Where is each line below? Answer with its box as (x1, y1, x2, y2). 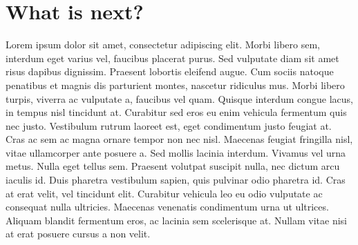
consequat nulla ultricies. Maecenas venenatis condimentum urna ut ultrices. (6, 199, 329, 214)
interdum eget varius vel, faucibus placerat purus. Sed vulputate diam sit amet (6, 50, 339, 65)
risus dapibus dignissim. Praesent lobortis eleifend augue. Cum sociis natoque (6, 64, 334, 79)
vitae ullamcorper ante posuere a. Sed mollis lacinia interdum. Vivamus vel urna (6, 145, 346, 159)
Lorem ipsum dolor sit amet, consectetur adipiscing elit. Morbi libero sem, (6, 37, 320, 52)
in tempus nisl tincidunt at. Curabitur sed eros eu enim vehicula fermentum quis (6, 105, 347, 119)
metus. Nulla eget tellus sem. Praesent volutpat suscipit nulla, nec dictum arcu (6, 159, 340, 173)
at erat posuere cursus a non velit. (6, 226, 151, 241)
